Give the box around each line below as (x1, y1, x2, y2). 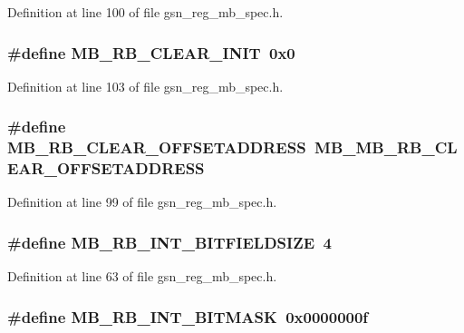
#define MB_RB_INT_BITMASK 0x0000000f (7, 305, 369, 328)
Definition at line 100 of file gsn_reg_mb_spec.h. (7, 3, 284, 21)
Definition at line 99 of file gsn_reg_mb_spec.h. (7, 192, 277, 211)
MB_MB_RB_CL (314, 136, 458, 159)
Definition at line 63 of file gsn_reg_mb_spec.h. (7, 267, 277, 286)
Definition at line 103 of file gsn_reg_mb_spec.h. (7, 76, 284, 95)
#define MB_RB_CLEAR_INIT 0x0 (7, 41, 295, 64)
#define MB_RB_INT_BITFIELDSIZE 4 (7, 230, 332, 253)
